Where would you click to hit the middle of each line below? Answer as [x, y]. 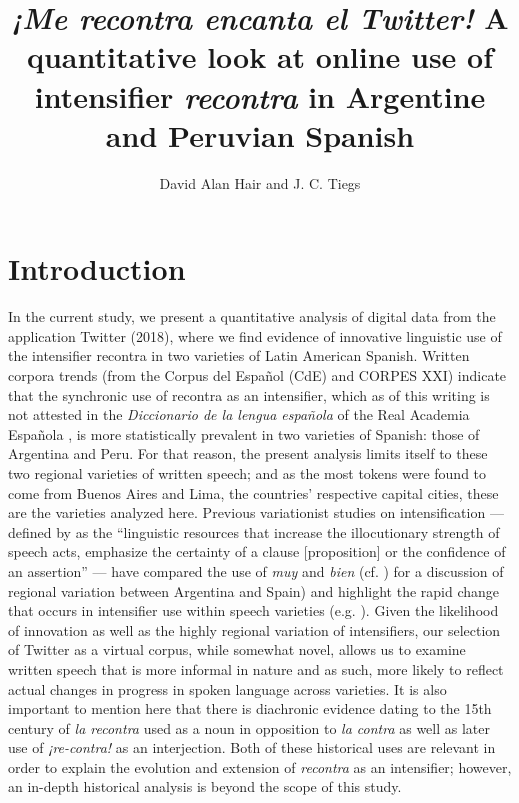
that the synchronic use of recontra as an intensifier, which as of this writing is [249, 394]
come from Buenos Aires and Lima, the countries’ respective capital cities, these [253, 492]
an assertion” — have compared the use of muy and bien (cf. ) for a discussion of [256, 570]
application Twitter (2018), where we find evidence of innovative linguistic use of [255, 335]
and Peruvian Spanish [260, 134]
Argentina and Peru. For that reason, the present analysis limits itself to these [248, 453]
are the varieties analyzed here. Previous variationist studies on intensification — [256, 512]
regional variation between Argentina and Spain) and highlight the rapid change [254, 590]
